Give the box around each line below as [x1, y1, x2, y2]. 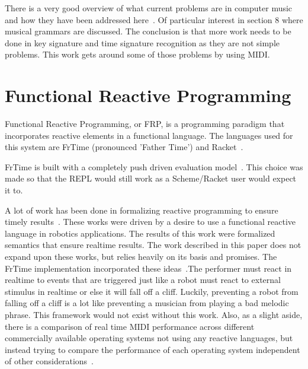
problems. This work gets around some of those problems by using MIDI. [5, 48, 270, 61]
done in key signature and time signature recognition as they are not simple [5, 36, 280, 49]
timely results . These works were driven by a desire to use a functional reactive [5, 215, 296, 228]
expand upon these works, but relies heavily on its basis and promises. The [5, 250, 277, 263]
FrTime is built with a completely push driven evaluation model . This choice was [5, 160, 303, 173]
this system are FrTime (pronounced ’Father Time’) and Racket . [5, 141, 243, 153]
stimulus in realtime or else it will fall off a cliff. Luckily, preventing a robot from [5, 285, 299, 297]
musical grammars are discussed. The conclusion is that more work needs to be [5, 25, 291, 37]
